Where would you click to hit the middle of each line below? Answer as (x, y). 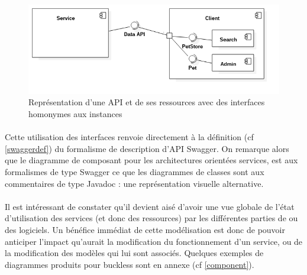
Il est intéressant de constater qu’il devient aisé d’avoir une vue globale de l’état (150, 206)
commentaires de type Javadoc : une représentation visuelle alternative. (134, 183)
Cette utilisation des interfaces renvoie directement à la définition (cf (129, 137)
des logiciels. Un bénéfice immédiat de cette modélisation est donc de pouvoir (145, 229)
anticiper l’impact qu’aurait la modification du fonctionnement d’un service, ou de (154, 241)
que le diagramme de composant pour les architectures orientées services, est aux (151, 160)
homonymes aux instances (75, 113)
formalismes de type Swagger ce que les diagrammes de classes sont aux (135, 171)
